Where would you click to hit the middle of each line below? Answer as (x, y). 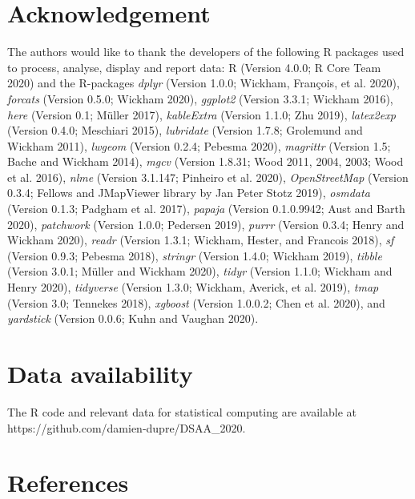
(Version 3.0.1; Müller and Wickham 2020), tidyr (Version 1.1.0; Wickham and (200, 271)
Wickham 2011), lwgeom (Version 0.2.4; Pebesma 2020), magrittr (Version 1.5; (199, 145)
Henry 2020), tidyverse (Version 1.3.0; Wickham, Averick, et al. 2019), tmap (193, 287)
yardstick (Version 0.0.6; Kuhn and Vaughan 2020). (133, 318)
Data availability (100, 373)
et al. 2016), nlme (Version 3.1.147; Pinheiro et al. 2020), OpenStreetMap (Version (208, 177)
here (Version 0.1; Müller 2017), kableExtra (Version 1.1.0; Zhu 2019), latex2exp (201, 114)
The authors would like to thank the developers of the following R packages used (206, 52)
